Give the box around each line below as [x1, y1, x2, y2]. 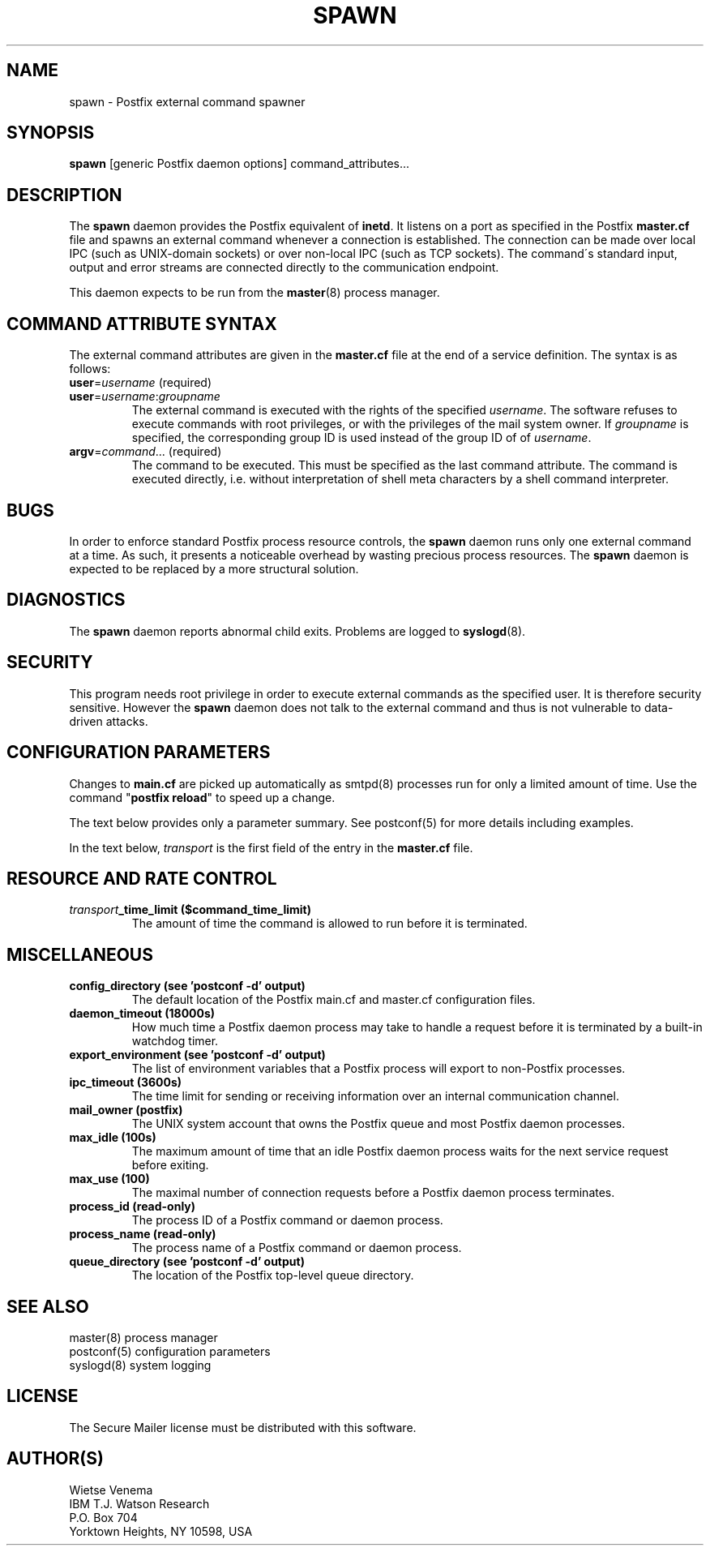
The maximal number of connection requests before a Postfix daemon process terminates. [131, 1185, 615, 1200]
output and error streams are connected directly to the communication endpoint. [69, 260, 499, 275]
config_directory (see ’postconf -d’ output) [69, 979, 306, 993]
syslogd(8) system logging [69, 1358, 212, 1373]
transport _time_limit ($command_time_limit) [69, 902, 311, 917]
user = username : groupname [69, 389, 220, 404]
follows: [69, 362, 111, 376]
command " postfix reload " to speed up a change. [69, 790, 336, 804]
